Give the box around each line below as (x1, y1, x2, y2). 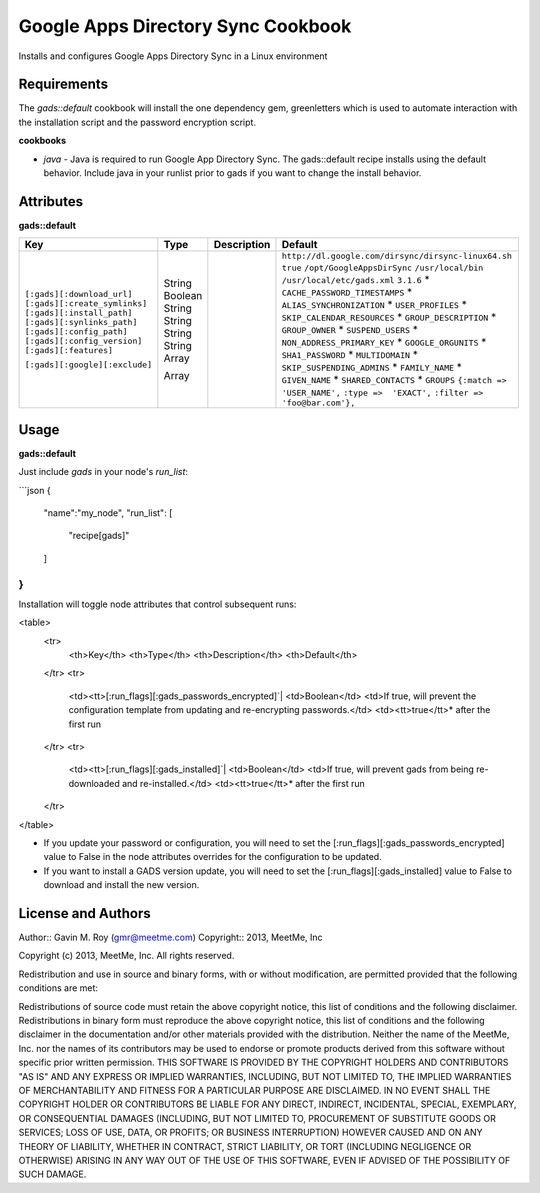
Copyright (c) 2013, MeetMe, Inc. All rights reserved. (18, 950, 235, 962)
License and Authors (18, 905, 151, 922)
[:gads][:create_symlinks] (24, 298, 148, 309)
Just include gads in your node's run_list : (18, 466, 189, 478)
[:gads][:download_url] (24, 289, 133, 300)
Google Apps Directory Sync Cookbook (18, 15, 352, 37)
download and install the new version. (43, 879, 200, 891)
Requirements (18, 76, 109, 93)
